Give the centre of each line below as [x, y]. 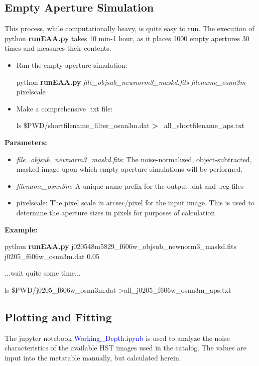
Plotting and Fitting [58, 317]
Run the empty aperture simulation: [72, 65]
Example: [21, 229]
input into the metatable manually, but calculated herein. [93, 357]
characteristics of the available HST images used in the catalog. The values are [125, 348]
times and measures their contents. [58, 48]
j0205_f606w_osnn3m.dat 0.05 [52, 256]
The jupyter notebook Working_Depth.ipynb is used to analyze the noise [117, 338]
